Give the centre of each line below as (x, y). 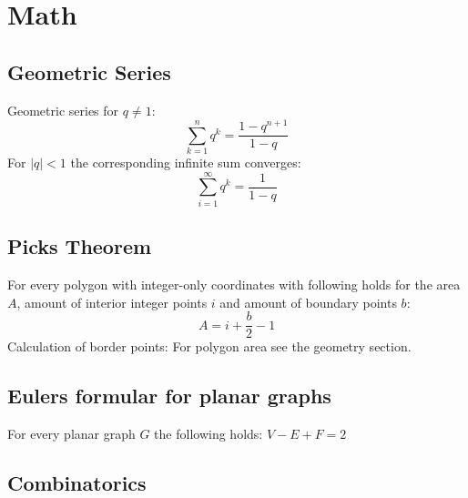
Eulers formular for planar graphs (169, 396)
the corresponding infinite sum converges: (186, 163)
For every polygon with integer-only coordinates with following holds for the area (234, 284)
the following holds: (209, 434)
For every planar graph (71, 434)
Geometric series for (63, 110)
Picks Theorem (80, 246)
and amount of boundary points (308, 302)
